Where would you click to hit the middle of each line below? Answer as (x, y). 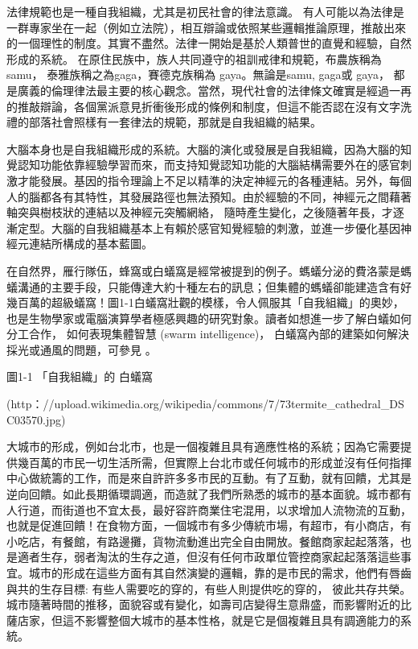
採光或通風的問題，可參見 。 (82, 349)
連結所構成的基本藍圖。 (90, 244)
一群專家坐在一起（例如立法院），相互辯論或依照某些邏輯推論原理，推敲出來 (206, 27)
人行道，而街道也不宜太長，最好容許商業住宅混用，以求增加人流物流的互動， (209, 509)
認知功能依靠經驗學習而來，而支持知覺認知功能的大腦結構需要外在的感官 (209, 165)
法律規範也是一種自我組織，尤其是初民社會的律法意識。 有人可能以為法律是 (205, 11)
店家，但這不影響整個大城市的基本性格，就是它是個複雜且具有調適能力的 (209, 620)
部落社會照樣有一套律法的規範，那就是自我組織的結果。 (175, 122)
